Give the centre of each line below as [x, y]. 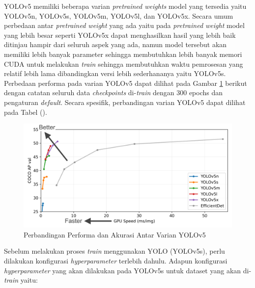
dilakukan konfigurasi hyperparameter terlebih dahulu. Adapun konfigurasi [116, 260]
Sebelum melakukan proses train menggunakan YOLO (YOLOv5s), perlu [114, 251]
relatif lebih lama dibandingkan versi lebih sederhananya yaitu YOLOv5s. [115, 73]
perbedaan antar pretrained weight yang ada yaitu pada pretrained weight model [124, 25]
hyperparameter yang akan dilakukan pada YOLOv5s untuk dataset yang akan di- [128, 270]
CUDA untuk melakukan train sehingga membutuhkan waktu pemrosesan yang [124, 64]
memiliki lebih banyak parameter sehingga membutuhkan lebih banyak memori [123, 54]
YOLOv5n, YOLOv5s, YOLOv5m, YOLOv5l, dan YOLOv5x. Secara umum [119, 15]
